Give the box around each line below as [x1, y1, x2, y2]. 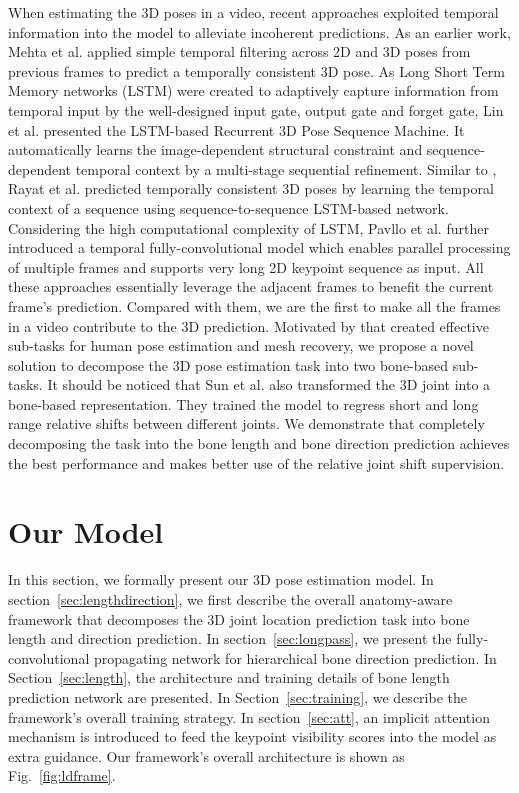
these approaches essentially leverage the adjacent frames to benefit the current [8, 276, 494, 297]
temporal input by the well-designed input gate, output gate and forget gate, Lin [8, 99, 504, 120]
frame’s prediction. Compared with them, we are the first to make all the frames [8, 295, 501, 316]
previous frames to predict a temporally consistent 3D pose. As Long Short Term [8, 60, 505, 81]
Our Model [8, 511, 164, 552]
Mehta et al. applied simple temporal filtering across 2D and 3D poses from [8, 41, 471, 62]
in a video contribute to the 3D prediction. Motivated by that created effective [8, 315, 489, 336]
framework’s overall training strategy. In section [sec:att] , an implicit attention [8, 706, 490, 727]
